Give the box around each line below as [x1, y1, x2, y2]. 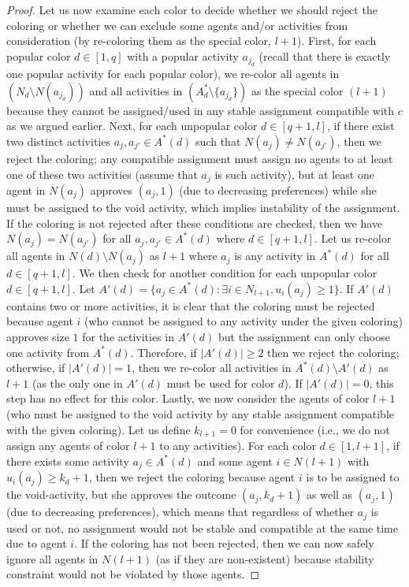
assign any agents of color [6, 437, 130, 453]
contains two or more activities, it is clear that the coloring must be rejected [6, 297, 375, 314]
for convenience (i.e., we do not [240, 421, 390, 437]
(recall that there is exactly [258, 47, 391, 64]
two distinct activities [6, 132, 110, 149]
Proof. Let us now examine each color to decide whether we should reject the [6, 2, 377, 17]
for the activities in [82, 328, 175, 344]
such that [195, 132, 241, 149]
